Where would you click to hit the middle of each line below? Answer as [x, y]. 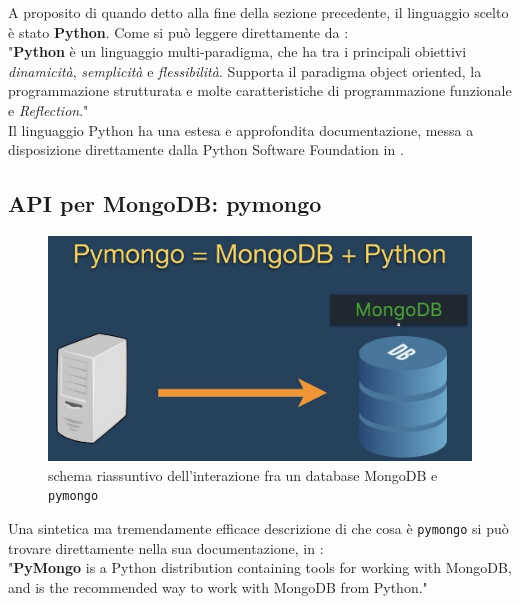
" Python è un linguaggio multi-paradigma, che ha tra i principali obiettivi [237, 51]
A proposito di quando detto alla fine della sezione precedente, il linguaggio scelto [258, 12]
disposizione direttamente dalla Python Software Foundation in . [206, 149]
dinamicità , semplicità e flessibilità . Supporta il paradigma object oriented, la [245, 70]
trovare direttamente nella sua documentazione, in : [166, 547]
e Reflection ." [48, 109]
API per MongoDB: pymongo [165, 203]
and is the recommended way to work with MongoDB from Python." [218, 586]
